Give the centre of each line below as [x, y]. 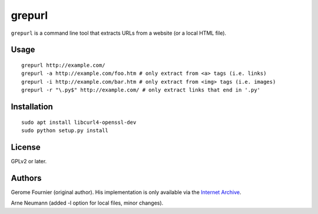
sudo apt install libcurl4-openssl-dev [79, 122]
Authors [26, 178]
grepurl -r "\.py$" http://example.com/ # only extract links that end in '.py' [141, 90]
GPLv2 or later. [29, 161]
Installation [32, 106]
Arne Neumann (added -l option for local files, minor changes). [87, 203]
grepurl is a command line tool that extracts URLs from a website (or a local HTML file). [119, 33]
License [26, 147]
